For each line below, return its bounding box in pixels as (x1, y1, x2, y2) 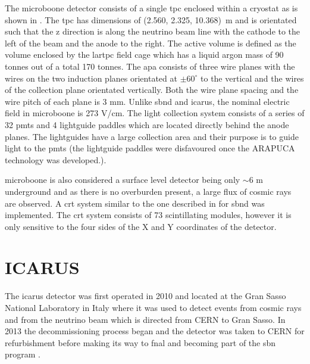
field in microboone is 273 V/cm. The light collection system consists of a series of (5, 107, 305, 119)
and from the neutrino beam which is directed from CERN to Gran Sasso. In (5, 313, 286, 325)
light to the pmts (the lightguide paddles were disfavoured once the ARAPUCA (5, 142, 295, 154)
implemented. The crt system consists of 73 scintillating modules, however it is (5, 209, 292, 221)
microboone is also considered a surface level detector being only (5, 173, 240, 186)
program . (5, 348, 40, 360)
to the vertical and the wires (201, 71, 304, 84)
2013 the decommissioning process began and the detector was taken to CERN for (5, 325, 305, 337)
